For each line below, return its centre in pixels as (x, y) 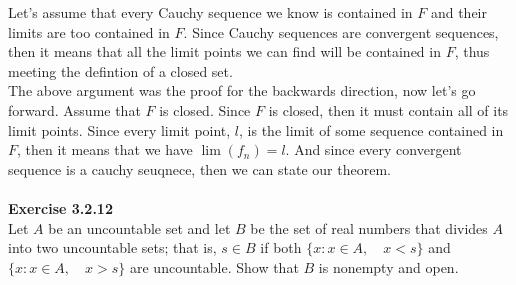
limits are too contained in (89, 31)
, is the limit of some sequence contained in (371, 129)
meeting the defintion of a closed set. (120, 70)
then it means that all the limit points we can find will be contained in (224, 51)
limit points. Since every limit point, (119, 129)
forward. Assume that (74, 109)
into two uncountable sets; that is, (112, 247)
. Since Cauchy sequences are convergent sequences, (341, 31)
